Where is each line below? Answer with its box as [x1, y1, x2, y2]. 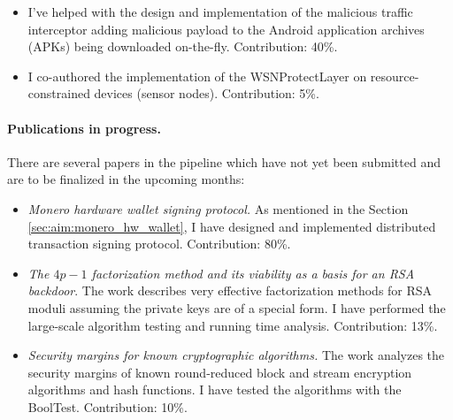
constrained [27, 84, 90, 103]
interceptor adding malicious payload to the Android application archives [27, 19, 425, 38]
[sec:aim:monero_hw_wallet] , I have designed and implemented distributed [27, 217, 436, 235]
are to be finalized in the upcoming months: [7, 170, 245, 188]
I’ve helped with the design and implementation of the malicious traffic [27, 3, 413, 20]
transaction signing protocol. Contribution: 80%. [27, 234, 291, 253]
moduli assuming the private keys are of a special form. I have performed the [27, 298, 446, 317]
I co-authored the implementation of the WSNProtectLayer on [27, 66, 367, 85]
